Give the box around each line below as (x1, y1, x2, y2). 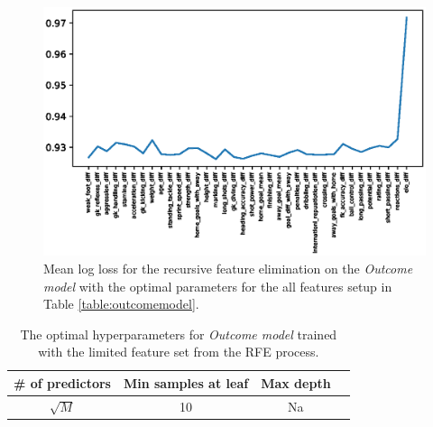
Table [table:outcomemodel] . (43, 294, 199, 313)
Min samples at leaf (123, 373, 249, 392)
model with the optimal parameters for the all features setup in (43, 276, 392, 295)
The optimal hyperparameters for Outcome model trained (20, 324, 337, 343)
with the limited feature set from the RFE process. (38, 342, 319, 361)
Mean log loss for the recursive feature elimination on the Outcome (43, 258, 413, 277)
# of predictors (14, 373, 111, 392)
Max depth (261, 373, 331, 392)
